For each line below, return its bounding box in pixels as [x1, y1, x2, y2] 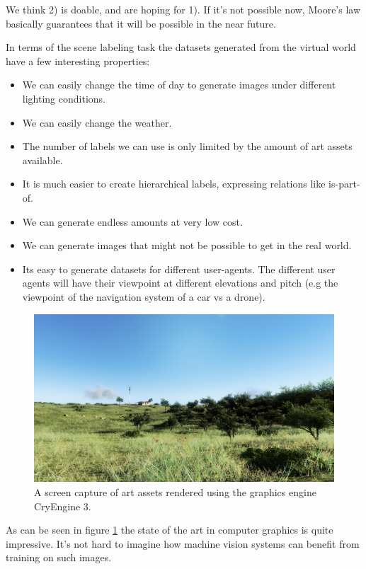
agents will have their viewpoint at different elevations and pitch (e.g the [22, 275, 338, 290]
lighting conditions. [22, 91, 105, 105]
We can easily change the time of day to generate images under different [22, 77, 336, 92]
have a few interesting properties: [6, 53, 150, 68]
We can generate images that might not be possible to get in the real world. [22, 238, 352, 253]
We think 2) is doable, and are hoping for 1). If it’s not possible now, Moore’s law [6, 2, 361, 16]
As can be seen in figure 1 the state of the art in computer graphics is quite [6, 522, 333, 537]
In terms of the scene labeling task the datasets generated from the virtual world [6, 40, 356, 54]
